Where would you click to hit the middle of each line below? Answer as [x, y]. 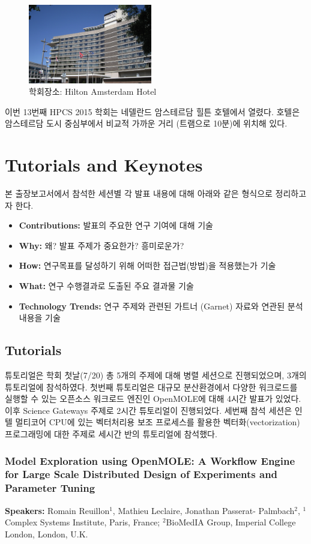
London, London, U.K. [47, 534]
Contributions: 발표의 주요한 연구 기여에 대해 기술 [116, 225]
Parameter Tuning [50, 488]
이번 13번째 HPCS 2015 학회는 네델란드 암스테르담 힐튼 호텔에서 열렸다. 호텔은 [152, 111]
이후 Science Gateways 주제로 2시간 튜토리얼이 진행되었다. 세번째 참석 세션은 [149, 410]
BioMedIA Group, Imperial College [231, 522]
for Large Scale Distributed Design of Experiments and [141, 474]
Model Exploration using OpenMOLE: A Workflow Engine [150, 460]
